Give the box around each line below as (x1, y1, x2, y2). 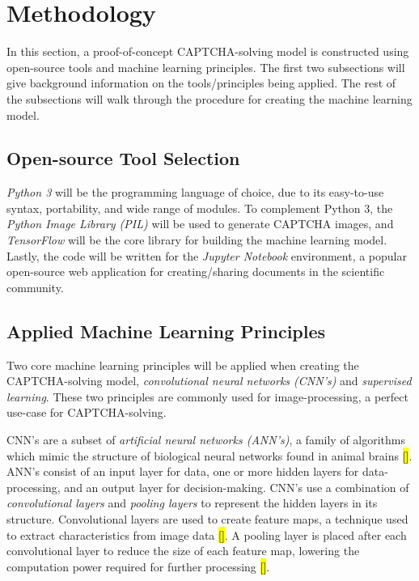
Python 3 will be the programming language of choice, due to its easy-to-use (6, 184, 384, 201)
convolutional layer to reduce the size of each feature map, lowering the (6, 542, 360, 559)
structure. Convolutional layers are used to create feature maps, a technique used (6, 511, 408, 527)
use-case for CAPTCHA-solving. (6, 404, 167, 421)
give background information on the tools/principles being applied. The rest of (6, 74, 396, 91)
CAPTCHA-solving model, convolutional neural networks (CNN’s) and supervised (6, 372, 412, 389)
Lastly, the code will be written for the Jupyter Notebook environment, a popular (6, 247, 407, 264)
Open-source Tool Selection (6, 146, 240, 171)
